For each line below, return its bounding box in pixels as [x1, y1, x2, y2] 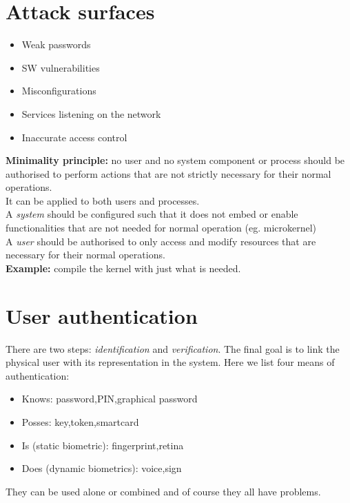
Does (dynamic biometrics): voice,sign [21, 461, 182, 475]
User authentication [6, 301, 198, 329]
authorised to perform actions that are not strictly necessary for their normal [6, 166, 331, 181]
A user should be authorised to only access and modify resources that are [6, 234, 316, 248]
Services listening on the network [21, 106, 161, 121]
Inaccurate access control [21, 130, 127, 144]
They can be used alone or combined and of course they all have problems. [6, 484, 321, 498]
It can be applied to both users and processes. [6, 193, 200, 207]
